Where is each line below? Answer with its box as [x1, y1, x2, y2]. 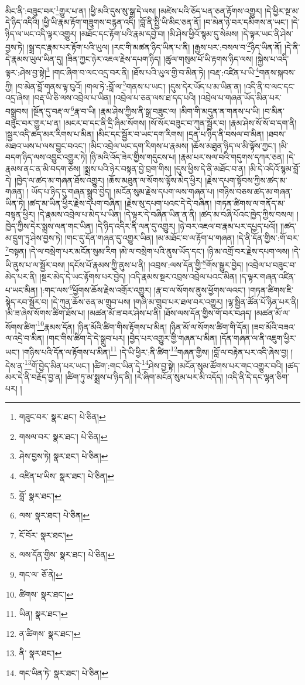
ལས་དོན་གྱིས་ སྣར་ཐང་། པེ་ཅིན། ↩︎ [19, 548, 115, 561]
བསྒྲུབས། [5, 105, 29, 117]
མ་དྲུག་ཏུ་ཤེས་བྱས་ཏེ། [5, 231, 63, 243]
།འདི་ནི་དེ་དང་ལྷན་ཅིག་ [225, 371, 290, 383]
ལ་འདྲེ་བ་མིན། [5, 331, 44, 344]
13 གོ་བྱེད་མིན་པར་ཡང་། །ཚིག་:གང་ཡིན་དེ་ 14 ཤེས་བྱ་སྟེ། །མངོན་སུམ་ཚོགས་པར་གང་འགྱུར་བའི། [24, 357, 283, 371]
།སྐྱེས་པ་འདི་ [255, 52, 289, 65]
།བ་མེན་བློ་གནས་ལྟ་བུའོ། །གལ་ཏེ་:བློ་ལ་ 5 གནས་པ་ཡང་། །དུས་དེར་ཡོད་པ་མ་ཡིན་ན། [15, 78, 241, 92]
